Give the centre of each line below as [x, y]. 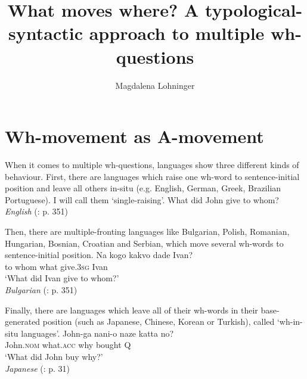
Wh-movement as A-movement [134, 136]
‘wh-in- [290, 321]
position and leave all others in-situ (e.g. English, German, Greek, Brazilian [143, 188]
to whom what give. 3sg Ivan [56, 266]
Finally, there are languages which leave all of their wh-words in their [131, 310]
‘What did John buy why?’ [54, 356]
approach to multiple [177, 33]
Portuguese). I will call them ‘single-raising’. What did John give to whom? [142, 199]
